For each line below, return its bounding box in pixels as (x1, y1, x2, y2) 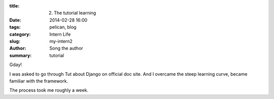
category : (9, 31, 31, 37)
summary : (9, 52, 32, 58)
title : (9, 3, 20, 9)
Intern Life (49, 31, 71, 37)
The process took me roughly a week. (9, 87, 89, 93)
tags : (9, 24, 21, 30)
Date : (9, 17, 21, 23)
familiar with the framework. (9, 78, 68, 84)
